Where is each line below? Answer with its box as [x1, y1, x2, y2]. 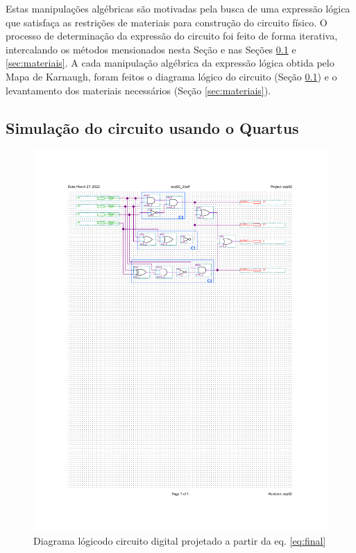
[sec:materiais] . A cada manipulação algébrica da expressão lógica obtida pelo [6, 56, 334, 70]
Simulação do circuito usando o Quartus [6, 117, 299, 138]
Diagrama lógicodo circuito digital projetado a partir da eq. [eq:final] [33, 533, 326, 547]
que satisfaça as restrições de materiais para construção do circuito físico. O [6, 15, 328, 29]
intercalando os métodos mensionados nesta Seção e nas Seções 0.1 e [6, 42, 296, 56]
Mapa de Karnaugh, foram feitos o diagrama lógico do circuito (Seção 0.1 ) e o [6, 69, 337, 83]
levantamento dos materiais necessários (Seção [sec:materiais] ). [6, 83, 271, 97]
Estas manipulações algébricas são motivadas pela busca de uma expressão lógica [6, 1, 350, 15]
